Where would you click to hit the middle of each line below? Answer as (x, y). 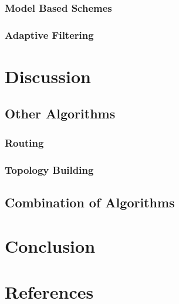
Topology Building (49, 169)
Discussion (48, 76)
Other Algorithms (60, 113)
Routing (24, 142)
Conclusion (50, 245)
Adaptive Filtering (49, 34)
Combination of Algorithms (90, 202)
